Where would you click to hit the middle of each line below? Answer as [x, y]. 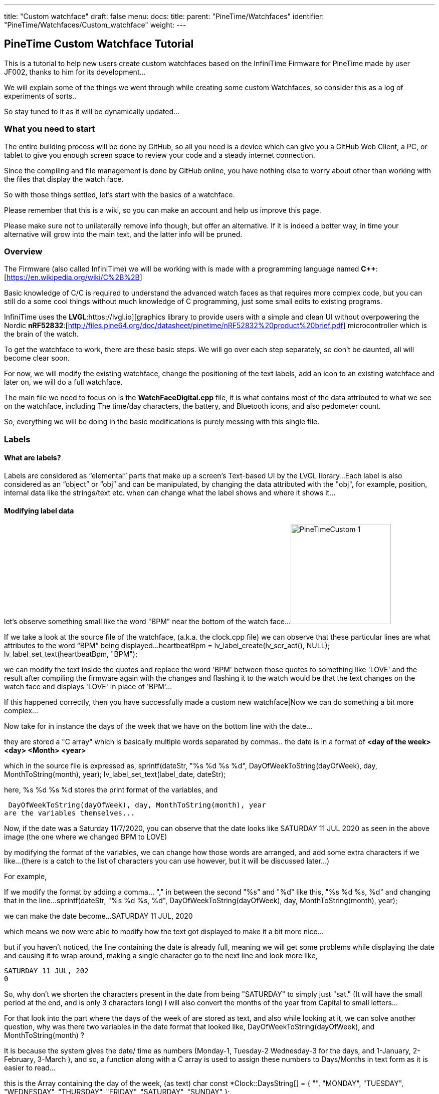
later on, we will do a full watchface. [63, 382]
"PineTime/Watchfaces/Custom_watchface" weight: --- [95, 25]
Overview [23, 251]
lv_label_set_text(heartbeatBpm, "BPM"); [71, 654]
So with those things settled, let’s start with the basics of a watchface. [120, 194]
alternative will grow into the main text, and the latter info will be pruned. [123, 234]
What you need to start [50, 129]
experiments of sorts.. [40, 96]
